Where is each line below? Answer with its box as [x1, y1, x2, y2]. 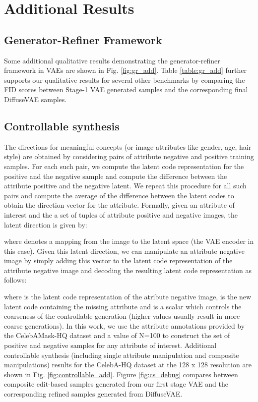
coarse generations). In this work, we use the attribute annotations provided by [4, 320, 245, 331]
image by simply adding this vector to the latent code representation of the [4, 255, 233, 266]
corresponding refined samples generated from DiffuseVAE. [4, 389, 183, 399]
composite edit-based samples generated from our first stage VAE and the [4, 379, 228, 389]
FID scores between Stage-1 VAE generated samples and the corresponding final [4, 84, 248, 95]
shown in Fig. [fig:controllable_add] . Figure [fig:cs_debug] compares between [4, 369, 238, 379]
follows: [4, 275, 27, 285]
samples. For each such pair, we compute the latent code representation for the [4, 161, 244, 171]
